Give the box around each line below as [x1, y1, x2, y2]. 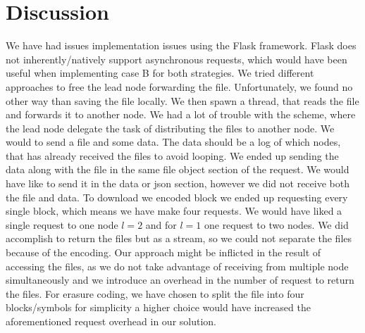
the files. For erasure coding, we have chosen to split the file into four [6, 286, 304, 301]
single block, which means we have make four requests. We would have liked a [6, 203, 342, 218]
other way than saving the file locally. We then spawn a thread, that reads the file [6, 93, 359, 108]
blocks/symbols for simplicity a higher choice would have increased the [6, 300, 311, 315]
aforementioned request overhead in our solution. [6, 314, 216, 328]
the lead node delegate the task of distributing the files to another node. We [6, 120, 335, 135]
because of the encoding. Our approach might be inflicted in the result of [6, 245, 321, 260]
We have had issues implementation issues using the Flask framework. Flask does [6, 38, 357, 53]
